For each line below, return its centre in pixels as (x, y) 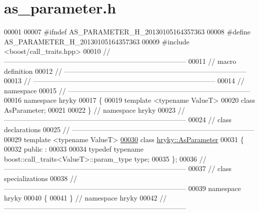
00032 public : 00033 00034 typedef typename (74, 149)
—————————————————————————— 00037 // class (118, 168)
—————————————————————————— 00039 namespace (122, 188)
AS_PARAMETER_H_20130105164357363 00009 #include (97, 41)
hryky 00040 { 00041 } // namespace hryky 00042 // (85, 198)
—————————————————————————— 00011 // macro (120, 61)
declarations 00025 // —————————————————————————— (129, 129)
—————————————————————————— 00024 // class (118, 119)
